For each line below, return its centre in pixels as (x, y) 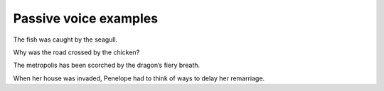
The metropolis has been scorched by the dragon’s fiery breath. (107, 65)
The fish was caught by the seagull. (65, 40)
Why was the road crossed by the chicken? (76, 52)
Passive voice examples (86, 18)
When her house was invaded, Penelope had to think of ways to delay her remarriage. (139, 78)
